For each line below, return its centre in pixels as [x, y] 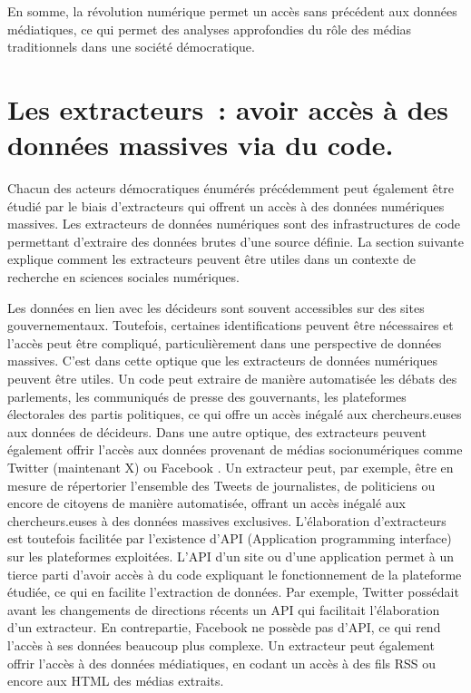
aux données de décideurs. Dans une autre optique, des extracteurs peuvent [217, 431]
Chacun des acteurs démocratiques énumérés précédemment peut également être [231, 188]
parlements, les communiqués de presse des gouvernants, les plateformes [207, 396]
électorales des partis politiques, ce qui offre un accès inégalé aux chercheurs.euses [235, 414]
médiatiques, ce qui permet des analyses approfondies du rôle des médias [210, 29]
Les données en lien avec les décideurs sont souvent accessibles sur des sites [216, 307]
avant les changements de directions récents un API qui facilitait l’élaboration [224, 609]
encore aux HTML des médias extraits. [116, 681]
